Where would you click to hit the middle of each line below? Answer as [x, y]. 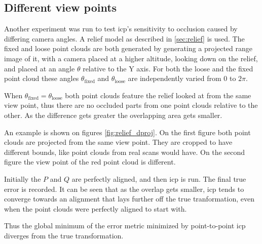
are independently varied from [175, 78]
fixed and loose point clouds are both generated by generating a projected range [128, 48]
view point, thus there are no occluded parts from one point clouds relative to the [131, 105]
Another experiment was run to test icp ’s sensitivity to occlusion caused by [121, 29]
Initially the [23, 178]
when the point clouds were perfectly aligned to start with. [96, 208]
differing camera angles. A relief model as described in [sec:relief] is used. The [124, 38]
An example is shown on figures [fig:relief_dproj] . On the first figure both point [127, 132]
